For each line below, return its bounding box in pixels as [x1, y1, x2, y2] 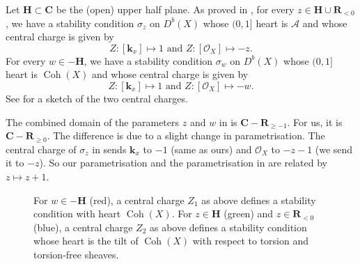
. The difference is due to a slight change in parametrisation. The [47, 128, 325, 143]
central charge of [6, 141, 77, 156]
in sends [92, 141, 127, 156]
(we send [315, 141, 353, 156]
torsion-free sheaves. [33, 247, 119, 261]
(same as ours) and [171, 141, 252, 156]
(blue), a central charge [33, 219, 133, 234]
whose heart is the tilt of [33, 233, 139, 248]
